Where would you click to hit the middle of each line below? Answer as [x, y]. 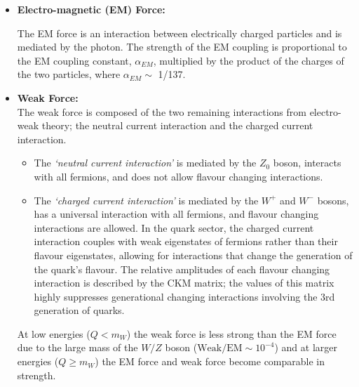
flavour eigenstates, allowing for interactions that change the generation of [193, 255]
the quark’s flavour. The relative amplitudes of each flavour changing [182, 269]
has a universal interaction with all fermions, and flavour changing [176, 214]
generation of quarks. [79, 310]
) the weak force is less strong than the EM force [231, 333]
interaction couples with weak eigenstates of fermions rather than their [186, 241]
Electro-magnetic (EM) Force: [91, 9]
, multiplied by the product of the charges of [249, 60]
